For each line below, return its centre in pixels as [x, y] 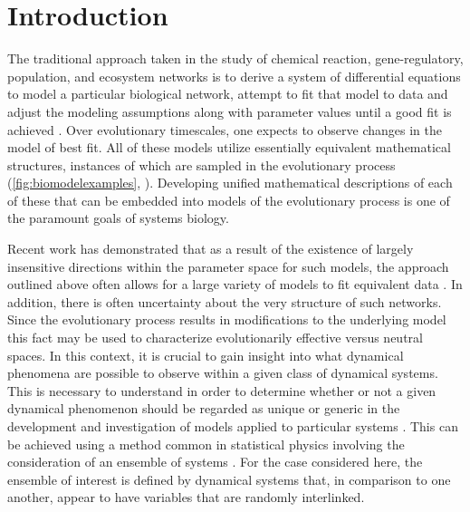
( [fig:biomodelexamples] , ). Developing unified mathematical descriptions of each [230, 183]
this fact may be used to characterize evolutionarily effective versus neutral [215, 338]
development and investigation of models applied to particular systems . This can [233, 426]
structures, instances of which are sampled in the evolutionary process [201, 164]
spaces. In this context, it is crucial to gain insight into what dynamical [206, 355]
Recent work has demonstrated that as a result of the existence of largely [211, 249]
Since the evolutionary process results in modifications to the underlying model [227, 319]
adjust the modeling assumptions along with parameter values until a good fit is [230, 111]
